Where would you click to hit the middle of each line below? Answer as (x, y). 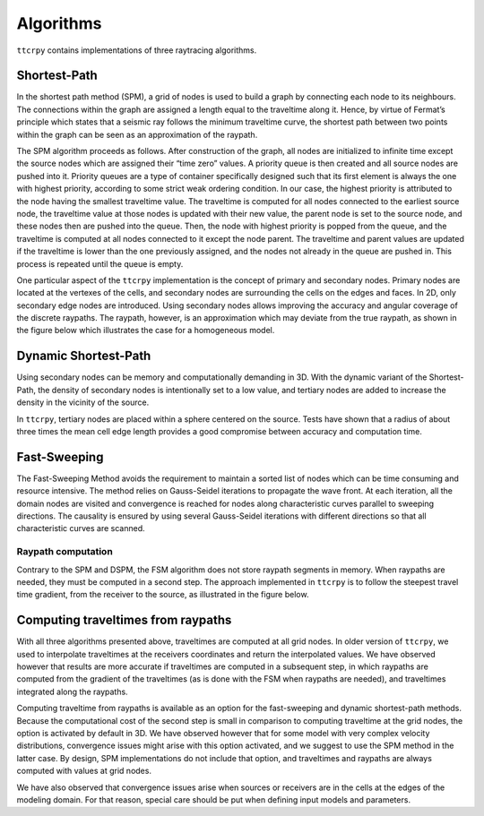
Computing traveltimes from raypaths (124, 620)
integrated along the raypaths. (73, 691)
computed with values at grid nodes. (84, 771)
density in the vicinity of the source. (83, 402)
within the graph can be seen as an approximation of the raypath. (137, 134)
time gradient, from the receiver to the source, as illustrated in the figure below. (163, 595)
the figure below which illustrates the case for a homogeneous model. (146, 331)
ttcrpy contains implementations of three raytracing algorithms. (137, 50)
